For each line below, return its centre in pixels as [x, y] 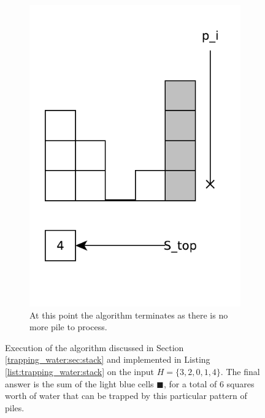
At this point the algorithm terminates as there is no [129, 315]
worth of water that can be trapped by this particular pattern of [126, 396]
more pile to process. [68, 327]
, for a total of [190, 383]
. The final [240, 371]
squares [240, 383]
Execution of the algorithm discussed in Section [94, 347]
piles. [15, 407]
